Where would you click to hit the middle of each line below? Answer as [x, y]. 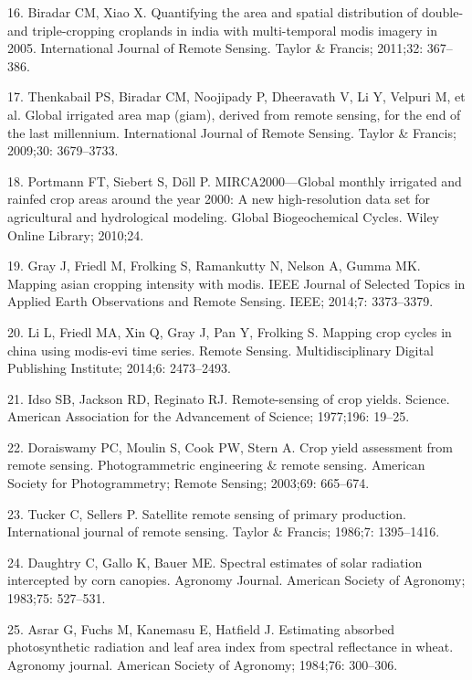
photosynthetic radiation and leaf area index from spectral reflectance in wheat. [231, 647]
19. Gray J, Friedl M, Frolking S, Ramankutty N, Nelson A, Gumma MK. [214, 266]
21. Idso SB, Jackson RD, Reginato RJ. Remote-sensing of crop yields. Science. [229, 398]
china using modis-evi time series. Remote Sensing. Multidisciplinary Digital [220, 350]
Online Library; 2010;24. [76, 234]
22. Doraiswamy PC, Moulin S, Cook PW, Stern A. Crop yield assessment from [231, 446]
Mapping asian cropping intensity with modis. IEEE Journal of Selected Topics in [236, 283]
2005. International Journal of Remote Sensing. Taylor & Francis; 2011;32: [215, 48]
